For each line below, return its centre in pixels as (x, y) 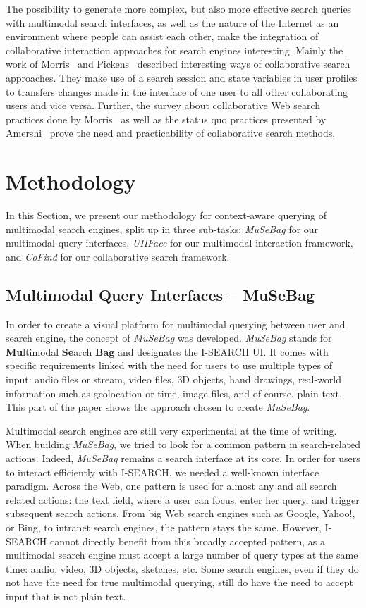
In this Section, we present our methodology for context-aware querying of (166, 215)
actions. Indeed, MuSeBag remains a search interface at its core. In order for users (183, 458)
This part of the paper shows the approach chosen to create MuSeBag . (158, 407)
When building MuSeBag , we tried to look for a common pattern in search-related (183, 444)
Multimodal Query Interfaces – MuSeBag (160, 294)
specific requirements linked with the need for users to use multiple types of (169, 365)
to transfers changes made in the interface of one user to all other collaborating (177, 91)
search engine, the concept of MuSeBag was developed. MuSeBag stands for (169, 338)
